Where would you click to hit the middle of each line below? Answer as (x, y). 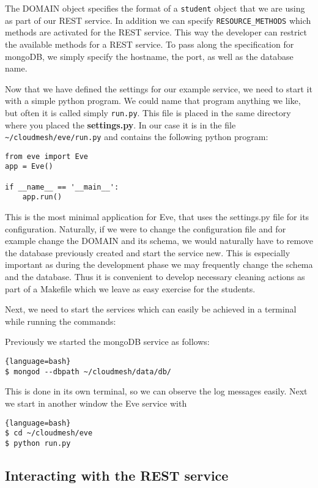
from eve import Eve (47, 156)
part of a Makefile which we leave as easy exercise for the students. (130, 288)
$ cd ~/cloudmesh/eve (49, 433)
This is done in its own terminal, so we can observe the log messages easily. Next (156, 391)
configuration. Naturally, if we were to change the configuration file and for (146, 228)
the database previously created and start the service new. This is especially (148, 252)
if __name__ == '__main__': (62, 187)
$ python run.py (38, 443)
